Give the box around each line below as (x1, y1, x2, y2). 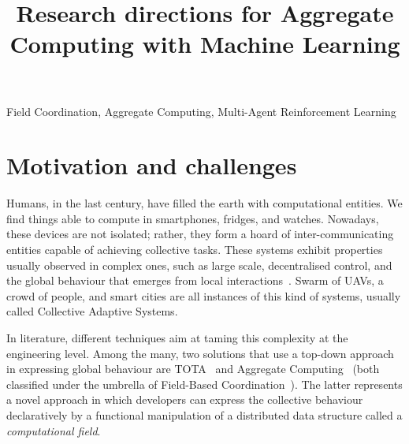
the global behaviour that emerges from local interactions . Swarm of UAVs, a (6, 272, 384, 289)
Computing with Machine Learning (9, 28, 400, 60)
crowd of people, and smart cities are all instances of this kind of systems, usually (6, 287, 401, 304)
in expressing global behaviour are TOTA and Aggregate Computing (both (6, 360, 380, 377)
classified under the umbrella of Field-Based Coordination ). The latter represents (6, 375, 403, 392)
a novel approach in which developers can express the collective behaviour (6, 391, 363, 408)
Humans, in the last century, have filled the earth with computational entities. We (6, 195, 403, 211)
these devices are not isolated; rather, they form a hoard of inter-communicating (6, 226, 394, 242)
